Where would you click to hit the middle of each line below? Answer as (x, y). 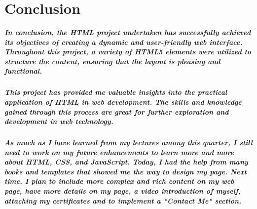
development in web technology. (59, 121)
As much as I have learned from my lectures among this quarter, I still (128, 143)
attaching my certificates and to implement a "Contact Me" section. (123, 200)
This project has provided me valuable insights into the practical (116, 92)
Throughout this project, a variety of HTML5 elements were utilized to (128, 52)
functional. (23, 71)
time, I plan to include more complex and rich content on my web (119, 181)
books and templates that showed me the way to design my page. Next (126, 171)
